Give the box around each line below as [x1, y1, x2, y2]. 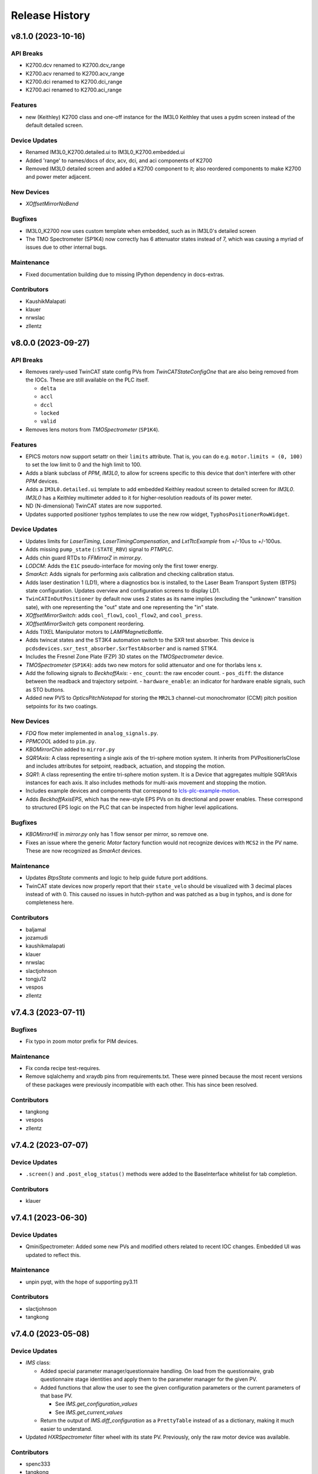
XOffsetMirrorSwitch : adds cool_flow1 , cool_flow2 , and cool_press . [25, 612, 203, 619]
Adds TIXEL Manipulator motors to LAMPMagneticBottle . [25, 629, 164, 636]
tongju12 [25, 975, 47, 982]
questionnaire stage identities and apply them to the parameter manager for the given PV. [40, 1376, 257, 1383]
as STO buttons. [25, 686, 65, 693]
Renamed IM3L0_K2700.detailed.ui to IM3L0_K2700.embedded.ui [25, 149, 185, 156]
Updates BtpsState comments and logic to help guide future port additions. [25, 874, 208, 881]
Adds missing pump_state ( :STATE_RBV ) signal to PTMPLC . [25, 546, 174, 553]
